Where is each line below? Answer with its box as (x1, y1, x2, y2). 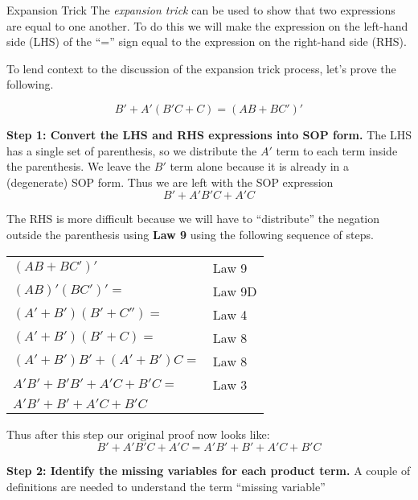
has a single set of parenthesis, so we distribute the (6, 142, 257, 159)
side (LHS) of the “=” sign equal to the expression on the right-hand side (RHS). (6, 33, 407, 50)
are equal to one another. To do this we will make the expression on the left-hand (6, 17, 408, 34)
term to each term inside (276, 142, 398, 159)
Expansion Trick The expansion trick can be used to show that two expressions (6, 2, 395, 18)
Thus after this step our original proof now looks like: (6, 425, 270, 442)
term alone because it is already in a (170, 158, 350, 175)
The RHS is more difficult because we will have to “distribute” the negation (6, 210, 380, 227)
